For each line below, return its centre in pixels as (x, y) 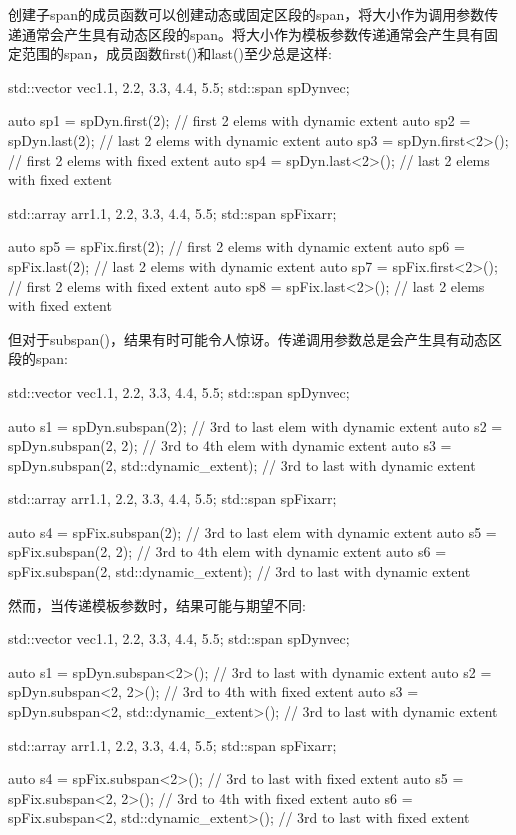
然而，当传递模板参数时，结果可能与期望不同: (157, 604)
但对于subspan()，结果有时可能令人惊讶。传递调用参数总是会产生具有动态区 (255, 338)
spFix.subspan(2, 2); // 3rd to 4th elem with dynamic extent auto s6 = (227, 551)
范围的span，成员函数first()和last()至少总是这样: (176, 53)
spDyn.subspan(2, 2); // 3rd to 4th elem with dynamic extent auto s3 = (230, 445)
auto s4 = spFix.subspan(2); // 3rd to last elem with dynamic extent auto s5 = (252, 531)
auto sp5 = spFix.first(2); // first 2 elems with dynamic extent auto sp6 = (236, 246)
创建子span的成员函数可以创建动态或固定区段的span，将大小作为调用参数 (246, 14)
